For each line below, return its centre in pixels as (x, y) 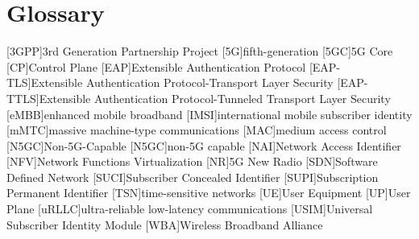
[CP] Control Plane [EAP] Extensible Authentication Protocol (156, 66)
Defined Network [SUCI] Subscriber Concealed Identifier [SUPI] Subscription (193, 177)
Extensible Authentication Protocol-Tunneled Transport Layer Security (215, 98)
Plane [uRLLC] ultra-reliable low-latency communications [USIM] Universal (190, 209)
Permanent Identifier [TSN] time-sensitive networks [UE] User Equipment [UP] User (209, 193)
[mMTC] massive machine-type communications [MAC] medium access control (197, 130)
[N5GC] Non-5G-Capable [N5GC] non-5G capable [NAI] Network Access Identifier (204, 145)
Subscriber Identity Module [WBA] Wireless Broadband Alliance (165, 224)
